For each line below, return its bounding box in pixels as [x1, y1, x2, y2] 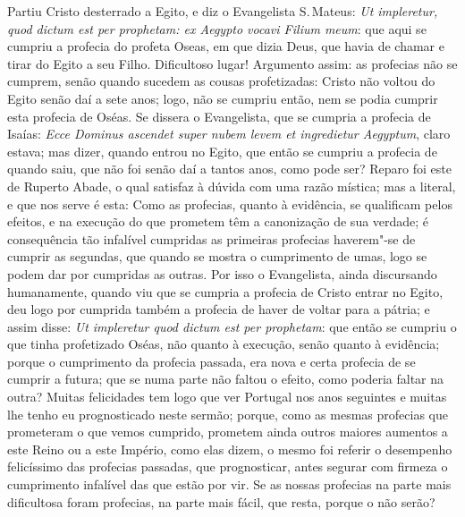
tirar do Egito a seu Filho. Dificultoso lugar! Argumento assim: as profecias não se [7, 54, 458, 72]
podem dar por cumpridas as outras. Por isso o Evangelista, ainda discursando [7, 264, 437, 283]
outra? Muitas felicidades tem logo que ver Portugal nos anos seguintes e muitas [7, 387, 447, 406]
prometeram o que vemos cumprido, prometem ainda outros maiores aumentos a [7, 422, 448, 441]
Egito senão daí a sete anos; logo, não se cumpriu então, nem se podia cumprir [7, 89, 438, 107]
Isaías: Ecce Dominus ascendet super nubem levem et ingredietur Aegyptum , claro [7, 124, 451, 143]
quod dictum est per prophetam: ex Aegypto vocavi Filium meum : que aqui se [7, 19, 427, 38]
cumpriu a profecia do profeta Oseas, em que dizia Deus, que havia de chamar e [7, 37, 444, 55]
